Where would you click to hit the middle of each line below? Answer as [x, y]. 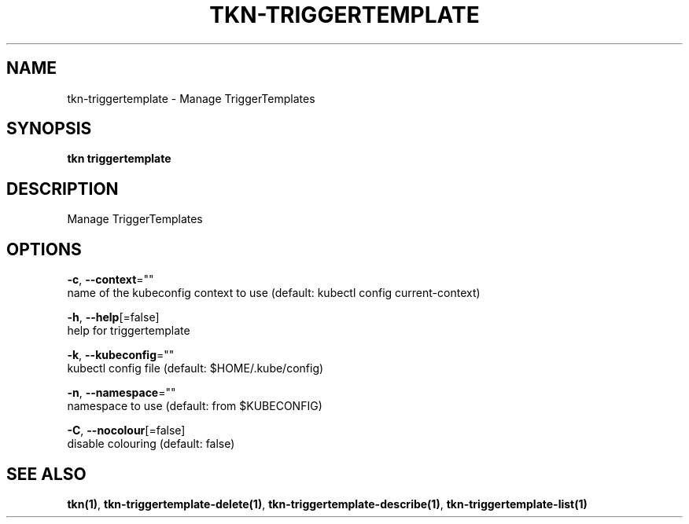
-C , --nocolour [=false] [126, 431]
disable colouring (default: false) [151, 444]
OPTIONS [44, 249]
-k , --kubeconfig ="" [121, 355]
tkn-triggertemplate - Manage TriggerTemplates [191, 98]
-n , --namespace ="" [122, 393]
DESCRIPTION [63, 189]
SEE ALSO [46, 474]
